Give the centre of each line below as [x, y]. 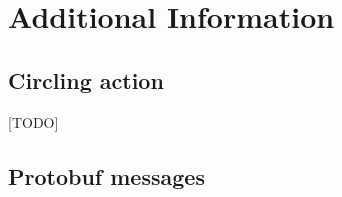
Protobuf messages [106, 175]
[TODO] [33, 121]
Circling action [86, 79]
